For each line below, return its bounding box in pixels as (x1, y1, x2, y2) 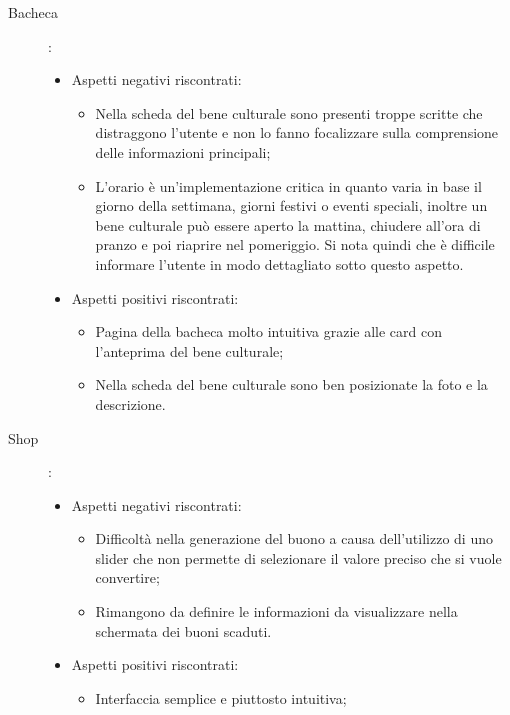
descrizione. (95, 393, 166, 414)
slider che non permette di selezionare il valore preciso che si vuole (95, 547, 502, 568)
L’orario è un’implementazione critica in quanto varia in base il (95, 175, 482, 196)
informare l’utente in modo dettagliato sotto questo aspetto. (95, 253, 464, 274)
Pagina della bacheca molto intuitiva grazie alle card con (95, 321, 442, 342)
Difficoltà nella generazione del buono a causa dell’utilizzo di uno (95, 528, 493, 549)
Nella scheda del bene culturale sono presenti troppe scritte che (95, 102, 483, 123)
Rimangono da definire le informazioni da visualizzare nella (95, 601, 458, 622)
